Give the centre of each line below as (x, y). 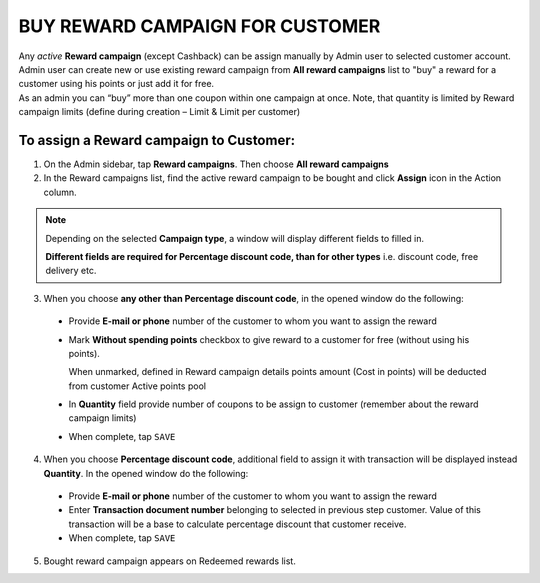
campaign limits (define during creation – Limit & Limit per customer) (159, 112)
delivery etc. (71, 271)
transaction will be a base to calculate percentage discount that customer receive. (237, 524)
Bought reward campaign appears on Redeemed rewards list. (170, 561)
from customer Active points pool (137, 386)
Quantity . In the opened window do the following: (146, 473)
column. (60, 192)
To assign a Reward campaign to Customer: (156, 140)
